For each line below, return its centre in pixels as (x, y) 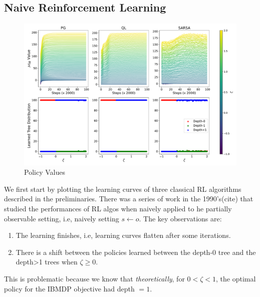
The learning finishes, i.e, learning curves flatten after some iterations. (123, 235)
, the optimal (236, 278)
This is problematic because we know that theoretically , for (94, 278)
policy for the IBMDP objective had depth (69, 288)
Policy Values (45, 172)
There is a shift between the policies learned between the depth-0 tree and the (136, 252)
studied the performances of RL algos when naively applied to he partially (118, 208)
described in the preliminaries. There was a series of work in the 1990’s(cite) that (129, 199)
